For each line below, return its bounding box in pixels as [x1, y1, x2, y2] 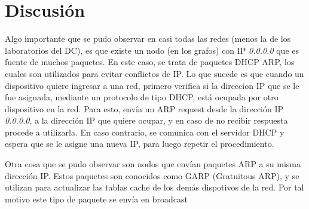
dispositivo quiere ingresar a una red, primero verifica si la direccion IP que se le [5, 79, 299, 91]
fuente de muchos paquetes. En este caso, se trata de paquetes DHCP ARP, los [5, 56, 295, 68]
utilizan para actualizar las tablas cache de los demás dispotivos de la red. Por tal [5, 181, 304, 193]
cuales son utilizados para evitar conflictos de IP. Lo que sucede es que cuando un [5, 67, 304, 79]
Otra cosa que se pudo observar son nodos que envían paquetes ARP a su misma [5, 158, 301, 170]
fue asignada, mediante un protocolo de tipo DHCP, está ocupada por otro [5, 91, 279, 103]
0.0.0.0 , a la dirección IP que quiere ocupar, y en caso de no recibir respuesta [5, 114, 288, 127]
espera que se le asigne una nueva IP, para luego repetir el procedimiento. [5, 137, 274, 150]
